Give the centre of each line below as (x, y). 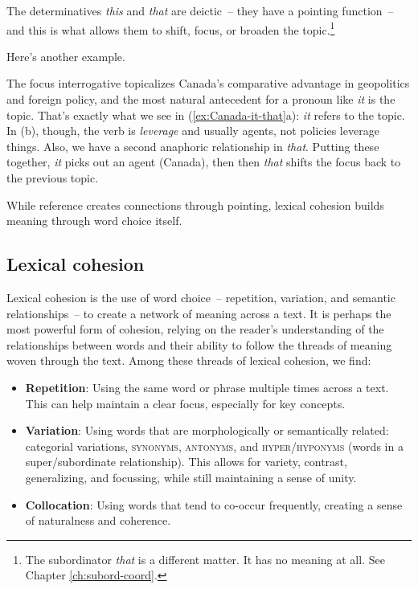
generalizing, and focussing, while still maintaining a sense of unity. (191, 477)
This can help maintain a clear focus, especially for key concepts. (185, 403)
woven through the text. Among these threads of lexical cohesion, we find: (189, 360)
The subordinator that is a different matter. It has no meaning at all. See (205, 559)
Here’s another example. (66, 56)
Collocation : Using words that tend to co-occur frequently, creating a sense (214, 504)
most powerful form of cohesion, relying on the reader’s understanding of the (195, 329)
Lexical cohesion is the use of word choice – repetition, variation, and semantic (201, 297)
